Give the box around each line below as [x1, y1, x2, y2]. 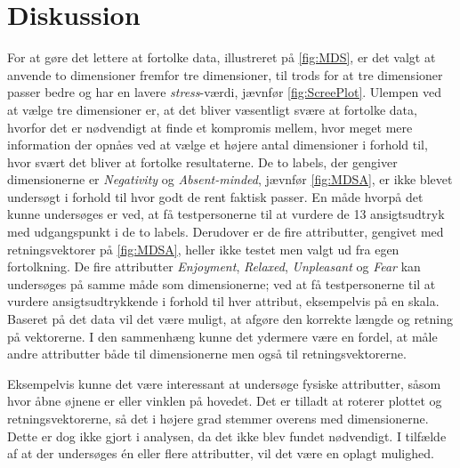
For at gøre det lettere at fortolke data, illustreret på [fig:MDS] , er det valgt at [7, 48, 436, 67]
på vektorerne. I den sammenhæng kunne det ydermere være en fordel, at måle [7, 327, 438, 345]
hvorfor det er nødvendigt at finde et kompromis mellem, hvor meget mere [7, 117, 413, 136]
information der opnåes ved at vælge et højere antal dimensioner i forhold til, [7, 135, 428, 154]
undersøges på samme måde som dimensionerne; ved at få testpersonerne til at [7, 274, 436, 293]
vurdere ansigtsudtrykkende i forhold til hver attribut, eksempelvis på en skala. [7, 292, 440, 311]
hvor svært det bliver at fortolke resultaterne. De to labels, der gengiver [7, 152, 398, 171]
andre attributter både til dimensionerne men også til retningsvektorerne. [7, 344, 407, 363]
